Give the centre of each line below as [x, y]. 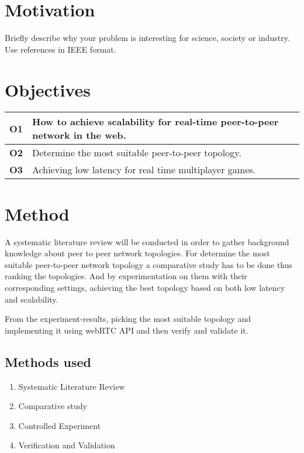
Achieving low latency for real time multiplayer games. [144, 170]
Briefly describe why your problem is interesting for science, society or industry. [147, 38]
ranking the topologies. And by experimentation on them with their [126, 276]
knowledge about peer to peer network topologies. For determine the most [137, 253]
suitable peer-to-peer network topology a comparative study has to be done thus [149, 264]
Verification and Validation [67, 445]
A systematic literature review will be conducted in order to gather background [147, 241]
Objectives [48, 89]
